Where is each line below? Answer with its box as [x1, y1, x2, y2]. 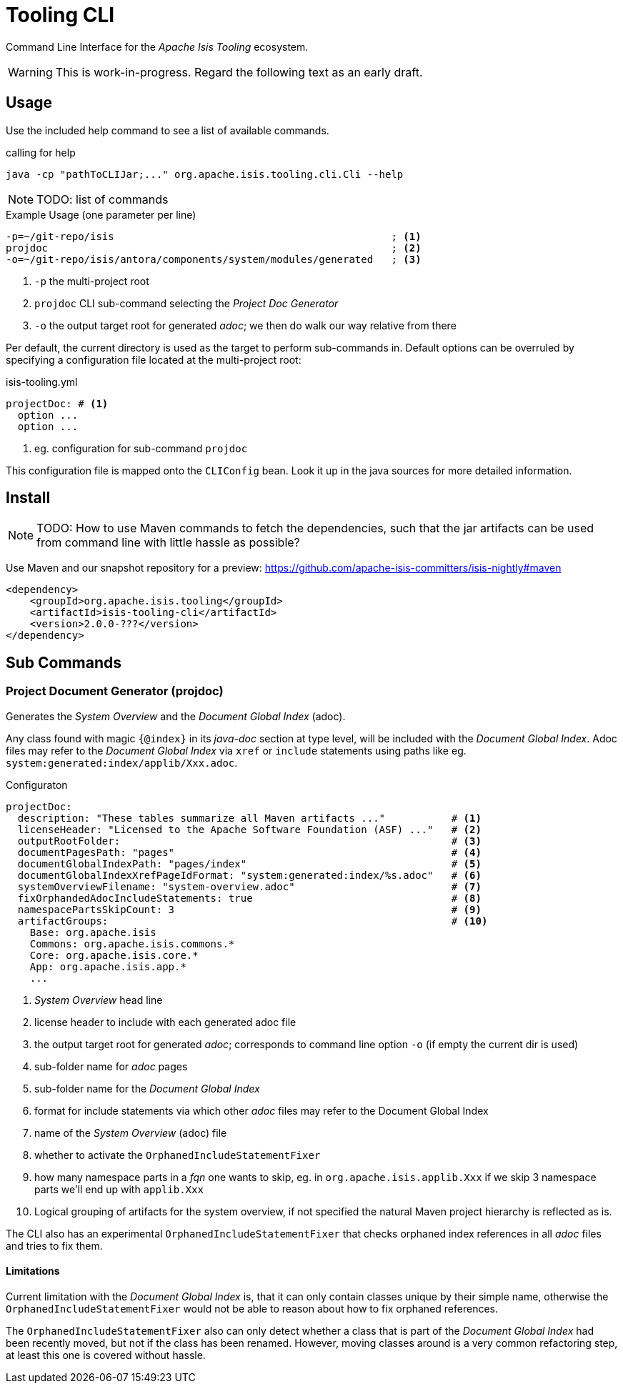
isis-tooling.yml [6, 375, 78, 388]
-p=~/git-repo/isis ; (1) [6, 230, 422, 242]
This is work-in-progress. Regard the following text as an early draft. [55, 64, 423, 79]
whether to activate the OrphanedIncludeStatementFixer [34, 1148, 321, 1161]
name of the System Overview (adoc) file [34, 1126, 227, 1139]
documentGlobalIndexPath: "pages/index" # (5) [17, 857, 482, 870]
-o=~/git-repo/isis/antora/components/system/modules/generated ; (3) [6, 253, 422, 265]
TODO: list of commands [36, 191, 169, 206]
